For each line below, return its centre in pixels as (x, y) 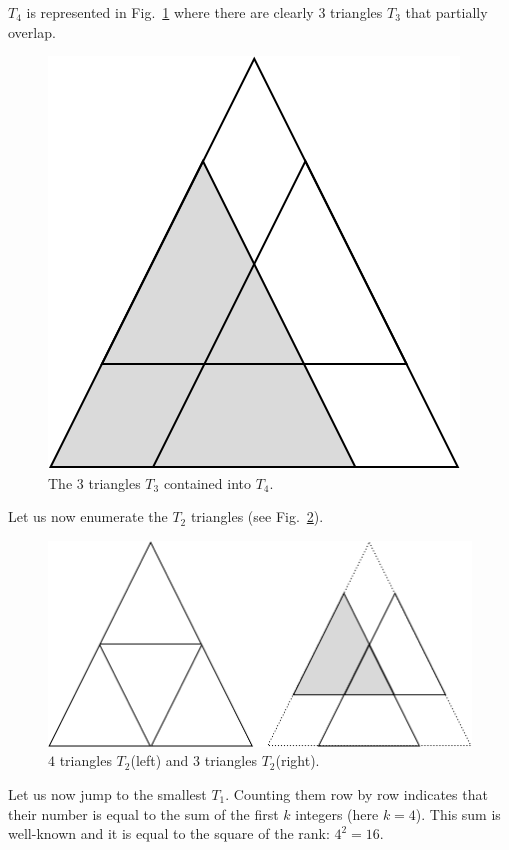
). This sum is (458, 813)
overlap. (32, 31)
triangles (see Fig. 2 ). (257, 516)
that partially (446, 12)
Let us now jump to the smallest (107, 793)
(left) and (159, 760)
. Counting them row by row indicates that (356, 793)
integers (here (337, 813)
